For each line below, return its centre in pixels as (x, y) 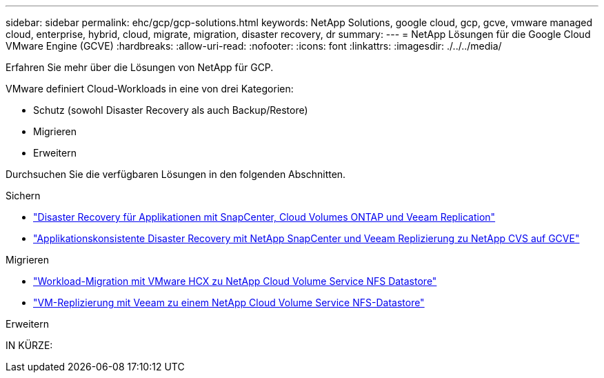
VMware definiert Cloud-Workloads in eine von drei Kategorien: (150, 89)
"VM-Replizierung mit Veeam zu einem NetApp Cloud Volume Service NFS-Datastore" (229, 302)
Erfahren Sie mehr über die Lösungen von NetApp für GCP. (140, 67)
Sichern (23, 196)
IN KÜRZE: (29, 345)
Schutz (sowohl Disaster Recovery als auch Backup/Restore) (171, 110)
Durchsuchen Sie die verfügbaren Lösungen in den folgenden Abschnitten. (176, 174)
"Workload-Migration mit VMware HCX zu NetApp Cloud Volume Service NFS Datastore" (235, 281)
